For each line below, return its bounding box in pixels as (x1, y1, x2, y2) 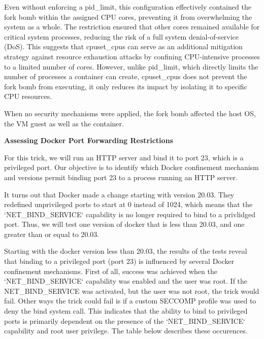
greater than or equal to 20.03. (4, 228, 100, 239)
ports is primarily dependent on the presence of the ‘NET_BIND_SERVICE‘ (4, 315, 246, 326)
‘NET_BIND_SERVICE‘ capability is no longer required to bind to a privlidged (4, 209, 255, 219)
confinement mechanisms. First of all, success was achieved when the (4, 265, 217, 276)
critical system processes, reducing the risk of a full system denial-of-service (4, 31, 239, 42)
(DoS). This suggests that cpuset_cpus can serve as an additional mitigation (4, 41, 243, 52)
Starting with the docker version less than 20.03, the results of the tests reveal (4, 246, 247, 256)
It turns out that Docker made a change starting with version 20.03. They (4, 189, 235, 199)
